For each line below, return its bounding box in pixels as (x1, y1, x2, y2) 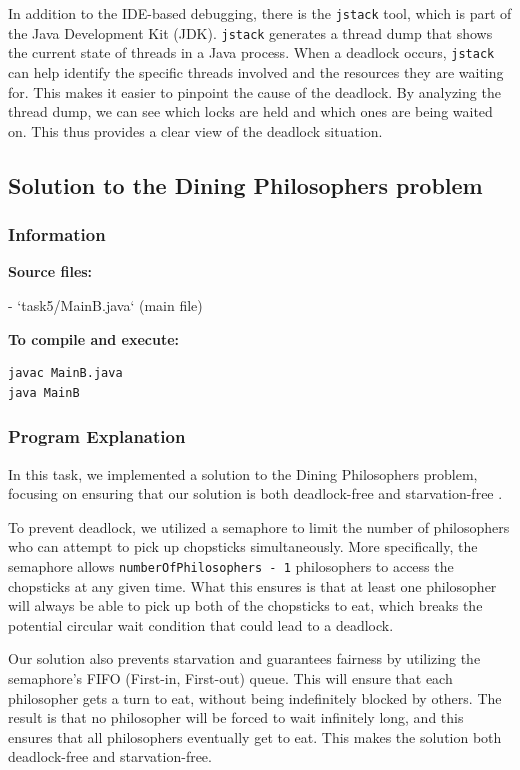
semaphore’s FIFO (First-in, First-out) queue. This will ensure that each (8, 667, 453, 688)
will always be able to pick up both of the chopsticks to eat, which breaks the (8, 595, 483, 616)
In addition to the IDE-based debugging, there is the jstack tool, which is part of (8, 3, 512, 23)
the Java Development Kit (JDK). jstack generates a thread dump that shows (8, 22, 493, 43)
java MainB (8, 385, 80, 400)
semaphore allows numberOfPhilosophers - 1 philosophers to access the (8, 555, 454, 576)
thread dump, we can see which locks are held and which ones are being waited (8, 101, 493, 122)
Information (8, 222, 106, 247)
